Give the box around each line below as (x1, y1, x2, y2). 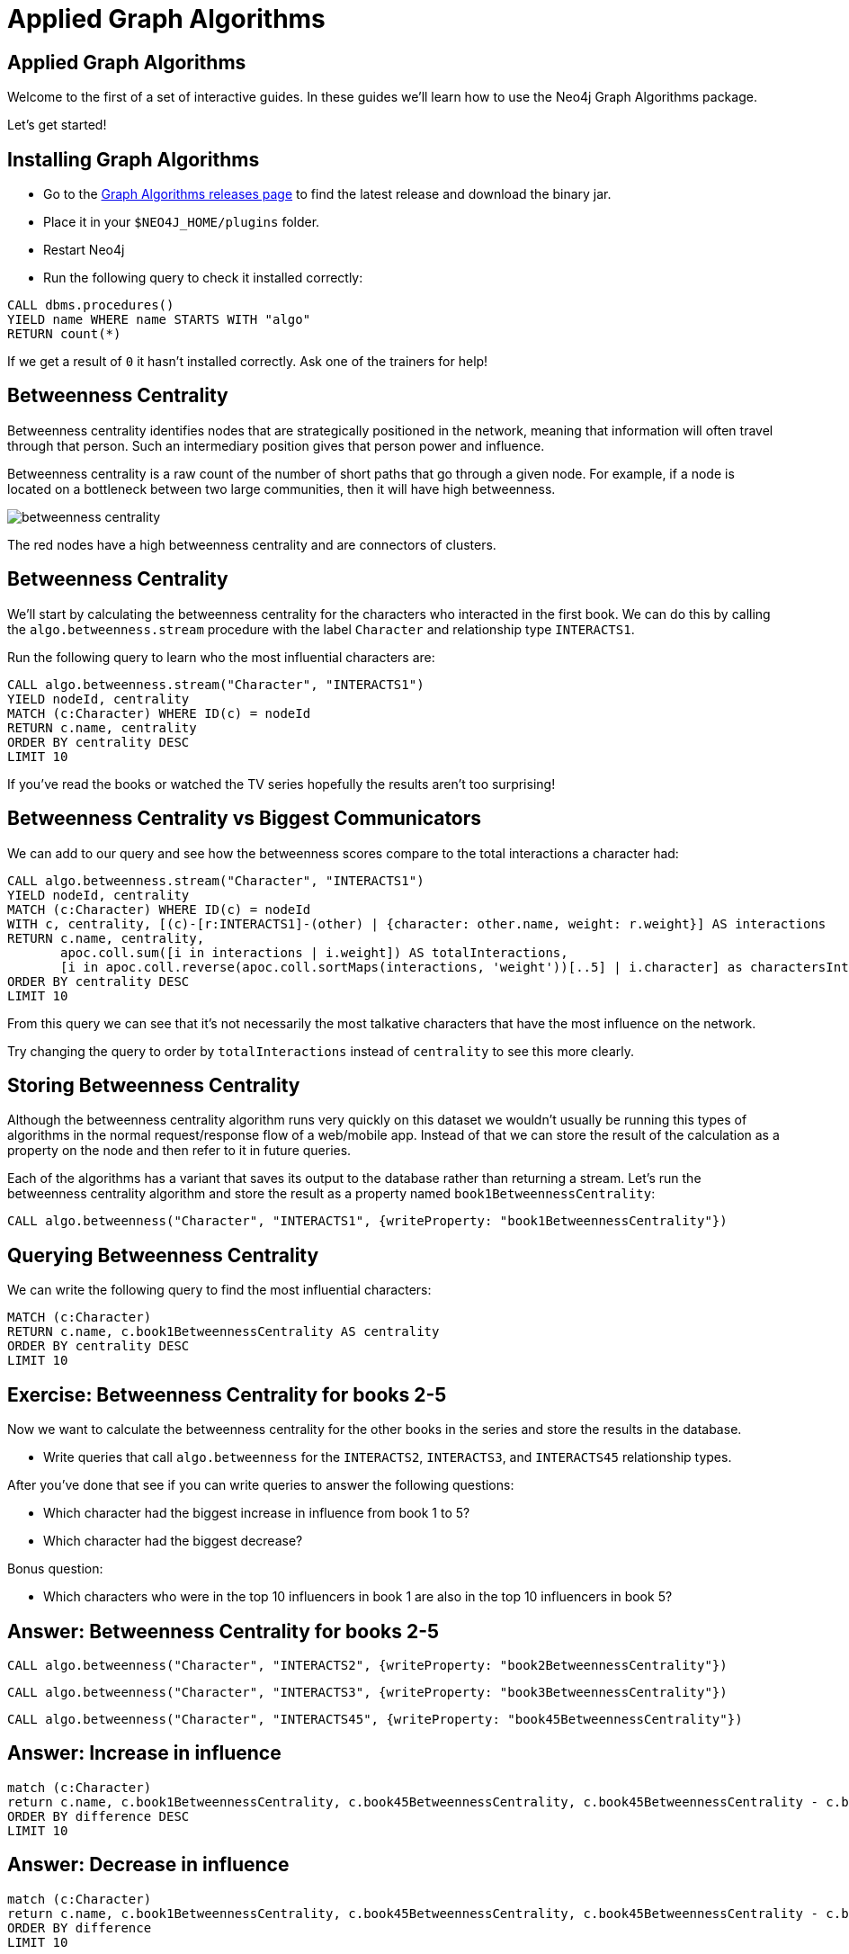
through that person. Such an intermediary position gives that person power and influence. (7, 437, 545, 453)
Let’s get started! (7, 117, 107, 133)
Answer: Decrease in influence (7, 1853, 290, 1877)
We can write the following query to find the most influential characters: (7, 1282, 432, 1298)
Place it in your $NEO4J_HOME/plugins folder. (43, 214, 320, 230)
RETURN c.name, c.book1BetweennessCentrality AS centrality (7, 1324, 440, 1340)
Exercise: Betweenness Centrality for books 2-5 (7, 1383, 447, 1406)
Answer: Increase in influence (7, 1742, 282, 1765)
